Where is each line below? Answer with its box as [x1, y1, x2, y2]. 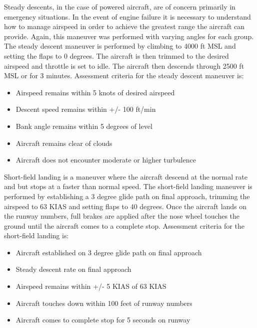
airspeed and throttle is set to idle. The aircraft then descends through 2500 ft [4, 60, 244, 71]
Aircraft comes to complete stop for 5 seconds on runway [15, 314, 190, 325]
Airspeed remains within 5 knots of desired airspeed [15, 87, 175, 97]
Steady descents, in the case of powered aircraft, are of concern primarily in [4, 2, 235, 12]
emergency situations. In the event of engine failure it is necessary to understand [4, 11, 251, 22]
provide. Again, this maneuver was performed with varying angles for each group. [4, 31, 254, 41]
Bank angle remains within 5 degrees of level [15, 120, 152, 131]
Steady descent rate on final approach [15, 264, 131, 274]
